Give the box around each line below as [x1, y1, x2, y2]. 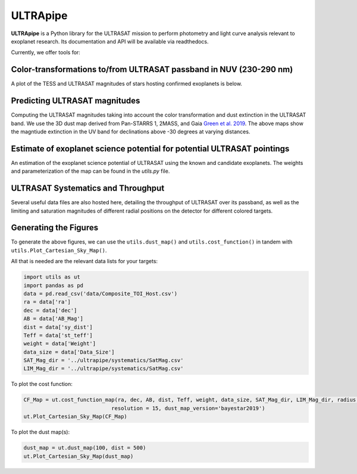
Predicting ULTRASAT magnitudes [11, 96, 140, 106]
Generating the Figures [11, 223, 98, 233]
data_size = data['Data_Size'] [23, 348, 115, 355]
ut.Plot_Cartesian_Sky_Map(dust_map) [23, 453, 134, 460]
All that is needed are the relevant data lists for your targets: [11, 258, 158, 265]
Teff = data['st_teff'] [23, 332, 93, 339]
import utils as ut [23, 274, 80, 280]
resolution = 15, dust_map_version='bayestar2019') [111, 405, 265, 411]
